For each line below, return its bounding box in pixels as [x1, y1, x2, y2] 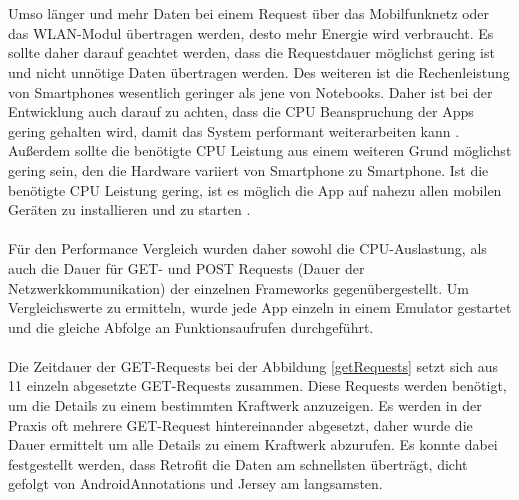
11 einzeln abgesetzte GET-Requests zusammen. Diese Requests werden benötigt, [8, 375, 507, 396]
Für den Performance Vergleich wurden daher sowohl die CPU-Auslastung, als [8, 238, 487, 259]
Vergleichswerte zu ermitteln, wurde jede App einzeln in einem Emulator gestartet [8, 297, 512, 318]
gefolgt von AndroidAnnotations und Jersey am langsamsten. [8, 473, 383, 494]
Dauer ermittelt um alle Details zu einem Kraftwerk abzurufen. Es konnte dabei [8, 434, 498, 455]
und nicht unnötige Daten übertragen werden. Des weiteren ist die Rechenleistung [8, 61, 510, 82]
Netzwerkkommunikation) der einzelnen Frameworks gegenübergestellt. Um [8, 277, 469, 298]
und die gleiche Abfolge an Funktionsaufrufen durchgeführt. [8, 316, 374, 337]
